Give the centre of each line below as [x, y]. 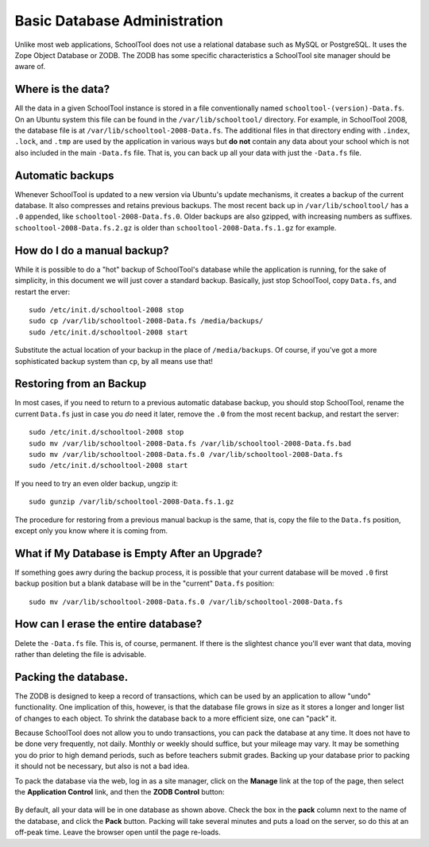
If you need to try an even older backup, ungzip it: [97, 483]
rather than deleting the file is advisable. [81, 654]
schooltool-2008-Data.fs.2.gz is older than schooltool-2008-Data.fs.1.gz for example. [176, 227]
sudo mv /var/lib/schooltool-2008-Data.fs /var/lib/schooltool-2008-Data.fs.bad [190, 443]
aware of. [30, 67]
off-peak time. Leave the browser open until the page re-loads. [118, 832]
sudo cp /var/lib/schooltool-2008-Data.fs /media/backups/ [146, 321]
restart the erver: [43, 292]
